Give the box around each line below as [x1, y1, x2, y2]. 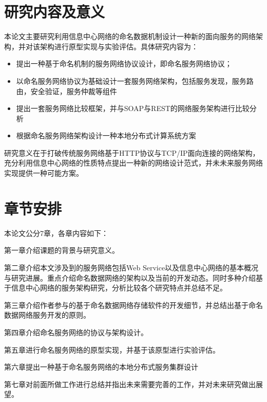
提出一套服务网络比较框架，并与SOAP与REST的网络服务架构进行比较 [16, 103, 250, 114]
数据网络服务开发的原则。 [4, 309, 90, 320]
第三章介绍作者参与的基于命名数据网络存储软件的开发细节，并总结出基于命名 [4, 299, 263, 310]
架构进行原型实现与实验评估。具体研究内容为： [40, 41, 198, 51]
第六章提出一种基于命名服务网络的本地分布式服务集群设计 [4, 361, 198, 372]
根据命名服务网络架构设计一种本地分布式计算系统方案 [16, 130, 196, 141]
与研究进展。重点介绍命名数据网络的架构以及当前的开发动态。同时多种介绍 [4, 272, 256, 283]
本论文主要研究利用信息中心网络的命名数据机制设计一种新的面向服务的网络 [4, 31, 256, 42]
